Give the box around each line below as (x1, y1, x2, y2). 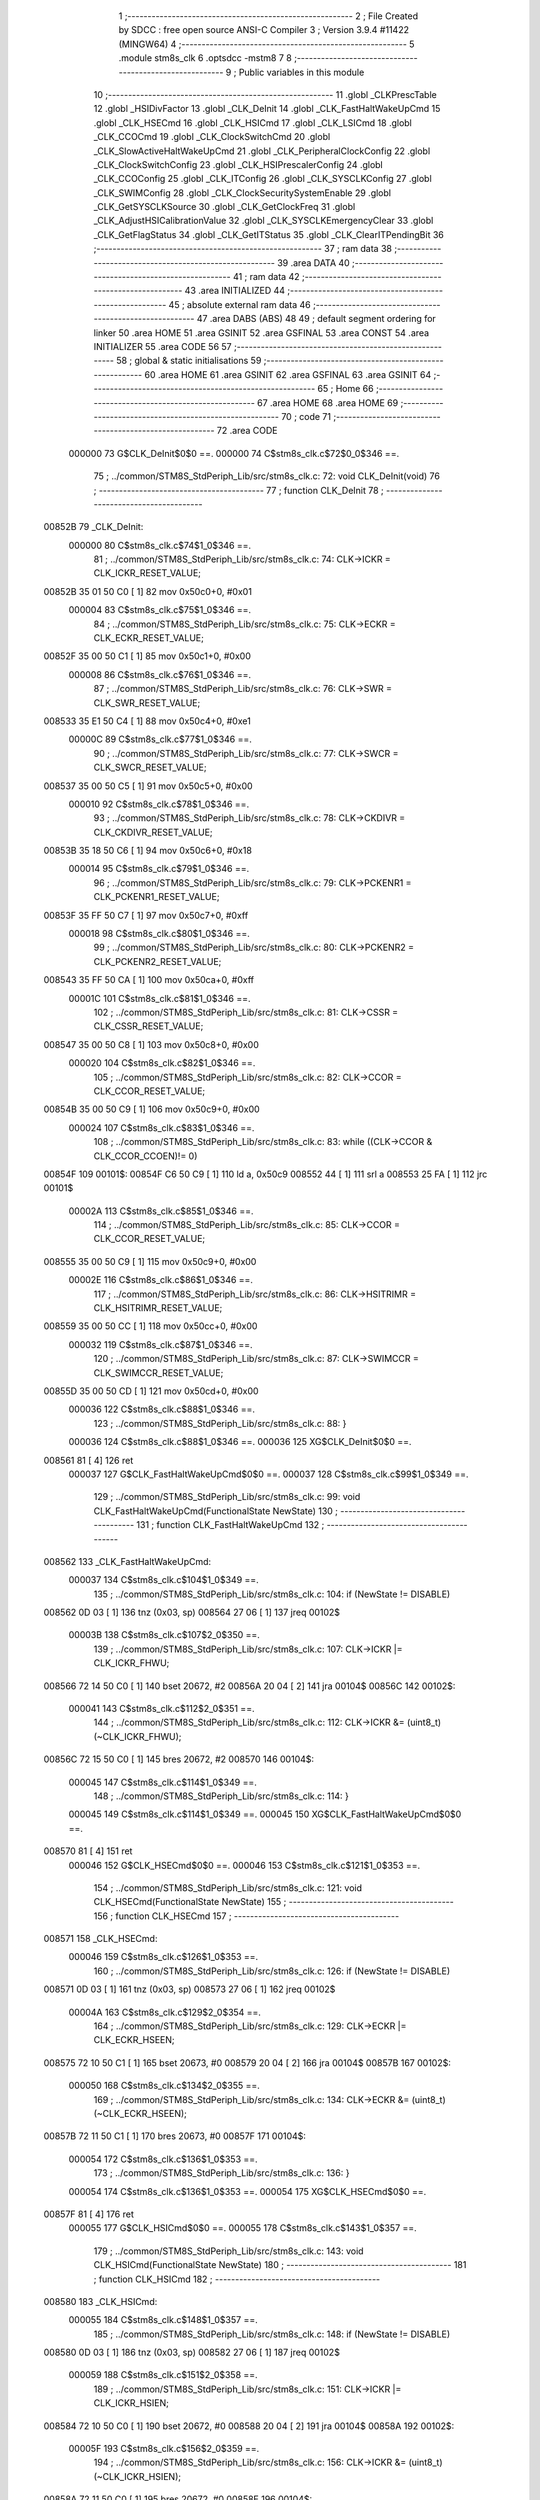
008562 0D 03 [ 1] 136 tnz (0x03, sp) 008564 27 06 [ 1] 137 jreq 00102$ (43, 1606, 340, 1619)
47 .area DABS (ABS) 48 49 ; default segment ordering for (196, 313, 437, 325)
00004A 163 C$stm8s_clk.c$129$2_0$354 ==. (68, 2006, 262, 2018)
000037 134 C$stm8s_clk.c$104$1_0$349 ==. (68, 1574, 259, 1586)
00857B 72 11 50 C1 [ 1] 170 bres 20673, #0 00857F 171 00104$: (43, 2130, 307, 2142)
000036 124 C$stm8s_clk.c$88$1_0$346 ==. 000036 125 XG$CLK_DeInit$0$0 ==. (68, 1436, 412, 1448)
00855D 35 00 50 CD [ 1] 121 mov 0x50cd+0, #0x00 (43, 1385, 259, 1397)
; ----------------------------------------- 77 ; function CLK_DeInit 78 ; (93, 484, 384, 496)
